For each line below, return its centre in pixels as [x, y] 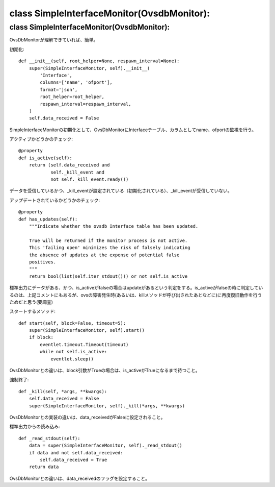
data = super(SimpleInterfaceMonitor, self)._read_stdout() [106, 446]
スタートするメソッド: [33, 311]
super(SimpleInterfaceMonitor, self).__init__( [89, 68]
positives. [43, 262]
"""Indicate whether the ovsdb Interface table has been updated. [114, 226]
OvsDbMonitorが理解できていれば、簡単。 [54, 40]
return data [44, 467]
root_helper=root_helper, [72, 97]
